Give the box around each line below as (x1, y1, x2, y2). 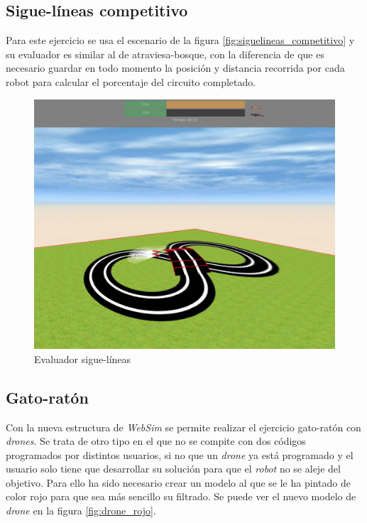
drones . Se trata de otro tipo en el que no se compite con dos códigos (6, 433, 306, 448)
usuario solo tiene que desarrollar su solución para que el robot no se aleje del (6, 461, 341, 476)
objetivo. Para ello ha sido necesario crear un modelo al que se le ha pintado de (6, 475, 351, 490)
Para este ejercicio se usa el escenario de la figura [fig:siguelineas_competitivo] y (6, 33, 355, 48)
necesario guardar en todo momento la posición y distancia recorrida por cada (6, 60, 345, 75)
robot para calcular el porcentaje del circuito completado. (6, 74, 256, 89)
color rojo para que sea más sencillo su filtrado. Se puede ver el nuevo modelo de (6, 489, 356, 504)
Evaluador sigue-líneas (34, 351, 131, 366)
